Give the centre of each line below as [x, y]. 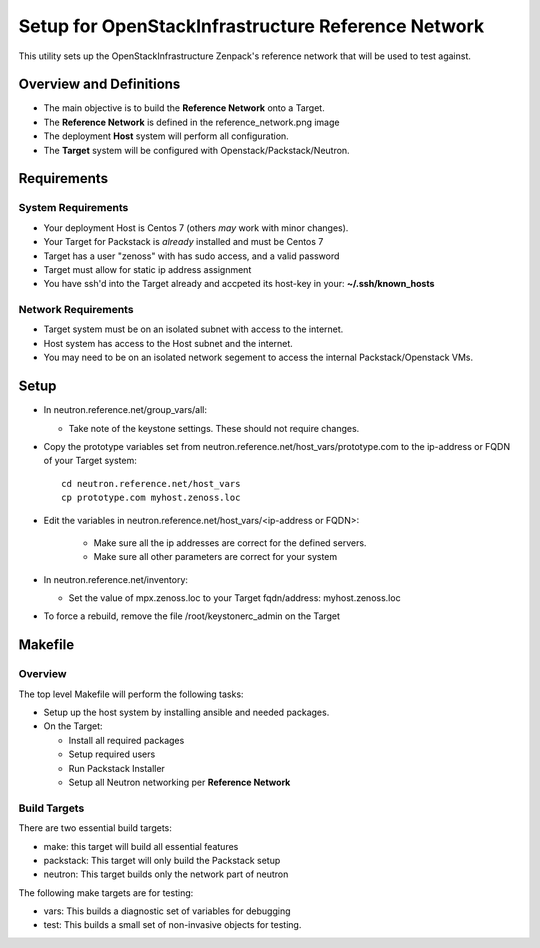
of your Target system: [90, 461]
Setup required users [112, 754]
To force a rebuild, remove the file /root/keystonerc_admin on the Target [191, 616]
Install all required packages [126, 740]
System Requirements [73, 208]
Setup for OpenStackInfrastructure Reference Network [251, 26]
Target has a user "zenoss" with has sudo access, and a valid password [191, 256]
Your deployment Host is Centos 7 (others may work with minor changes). [196, 227]
